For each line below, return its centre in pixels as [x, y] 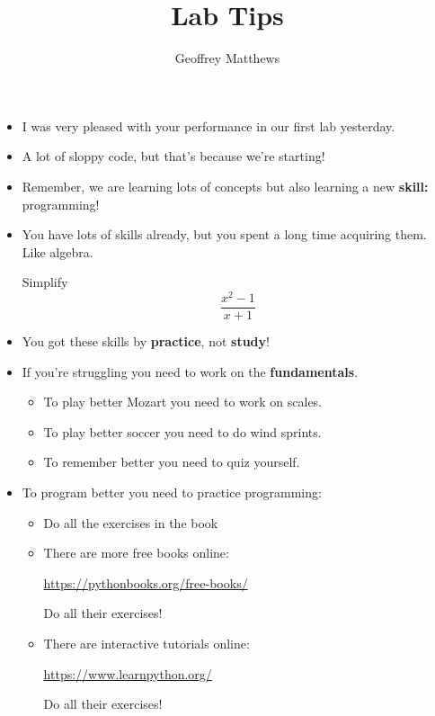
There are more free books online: [136, 553]
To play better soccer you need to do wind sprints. [182, 431]
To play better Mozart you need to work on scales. [183, 402]
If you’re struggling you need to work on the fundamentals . [190, 371]
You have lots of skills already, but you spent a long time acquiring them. [224, 234]
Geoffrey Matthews [227, 58]
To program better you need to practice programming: [172, 492]
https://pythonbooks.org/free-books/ [146, 582]
